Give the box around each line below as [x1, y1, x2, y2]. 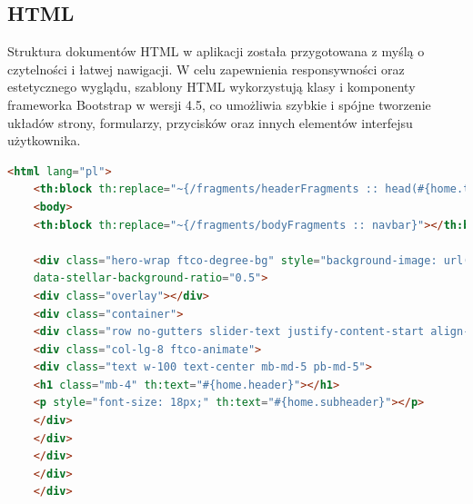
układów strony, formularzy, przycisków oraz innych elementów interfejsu [7, 113, 413, 132]
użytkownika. [7, 131, 81, 150]
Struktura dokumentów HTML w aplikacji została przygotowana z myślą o [7, 42, 425, 61]
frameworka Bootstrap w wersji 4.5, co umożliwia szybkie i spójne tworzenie [7, 94, 431, 114]
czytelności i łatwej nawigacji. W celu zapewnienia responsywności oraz [7, 59, 405, 78]
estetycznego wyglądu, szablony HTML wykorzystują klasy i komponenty [7, 77, 416, 96]
